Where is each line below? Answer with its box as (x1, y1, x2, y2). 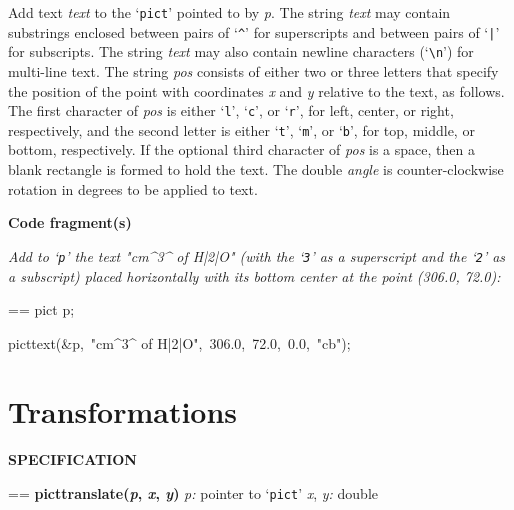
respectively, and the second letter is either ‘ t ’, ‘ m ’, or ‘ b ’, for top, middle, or (8, 119, 475, 140)
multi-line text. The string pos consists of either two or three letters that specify (8, 60, 499, 81)
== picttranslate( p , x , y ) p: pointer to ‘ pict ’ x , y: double (8, 483, 378, 503)
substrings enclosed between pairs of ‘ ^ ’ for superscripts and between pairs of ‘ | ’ (8, 21, 500, 42)
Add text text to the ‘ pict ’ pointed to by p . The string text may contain (8, 2, 451, 22)
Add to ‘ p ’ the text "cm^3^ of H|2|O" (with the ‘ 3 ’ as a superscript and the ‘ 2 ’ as (8, 245, 506, 266)
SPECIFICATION (8, 449, 137, 470)
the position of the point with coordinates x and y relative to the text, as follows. (8, 80, 505, 101)
